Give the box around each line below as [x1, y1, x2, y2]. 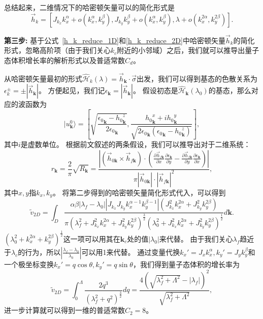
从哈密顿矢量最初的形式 [4, 73, 82, 83]
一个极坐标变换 [4, 258, 54, 269]
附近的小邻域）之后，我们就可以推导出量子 [117, 45, 259, 55]
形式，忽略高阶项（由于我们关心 [4, 45, 111, 55]
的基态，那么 [208, 85, 251, 96]
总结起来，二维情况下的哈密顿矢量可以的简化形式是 [4, 2, 175, 12]
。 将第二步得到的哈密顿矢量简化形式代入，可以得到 [52, 187, 226, 197]
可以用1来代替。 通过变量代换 [81, 246, 180, 257]
